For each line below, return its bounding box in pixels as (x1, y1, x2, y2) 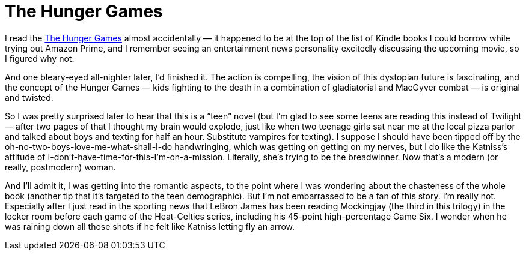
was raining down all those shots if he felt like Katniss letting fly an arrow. (5, 221, 295, 232)
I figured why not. (5, 53, 75, 64)
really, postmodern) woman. (5, 161, 116, 172)
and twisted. (5, 92, 54, 103)
